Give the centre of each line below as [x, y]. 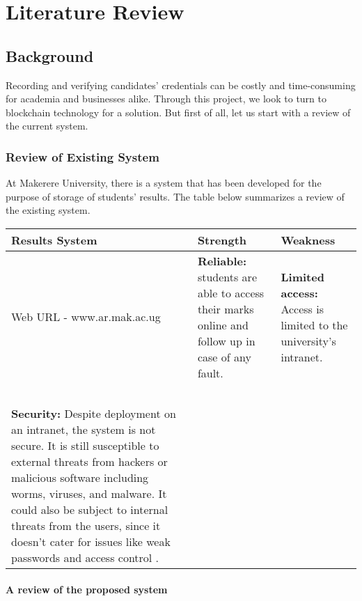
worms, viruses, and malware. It [89, 493]
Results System [54, 240]
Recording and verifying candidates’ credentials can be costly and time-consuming [181, 85]
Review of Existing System [82, 156]
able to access [231, 292]
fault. [210, 373]
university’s [308, 341]
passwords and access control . [85, 557]
